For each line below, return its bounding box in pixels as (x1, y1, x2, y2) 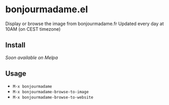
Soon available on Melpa (5, 54, 58, 60)
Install (5, 41, 26, 50)
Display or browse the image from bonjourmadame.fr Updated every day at (5, 20, 164, 27)
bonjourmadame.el (5, 4, 88, 15)
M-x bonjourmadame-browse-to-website (12, 95, 94, 100)
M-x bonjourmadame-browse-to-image (12, 89, 89, 94)
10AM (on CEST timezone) (5, 26, 61, 32)
